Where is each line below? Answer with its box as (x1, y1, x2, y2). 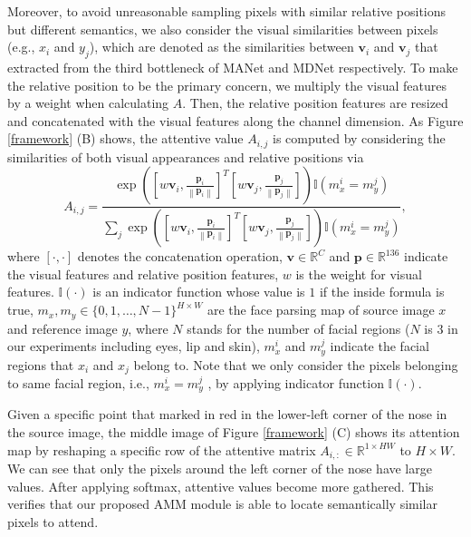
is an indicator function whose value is (92, 282, 305, 301)
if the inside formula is (319, 282, 445, 301)
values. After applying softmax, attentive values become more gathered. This (7, 476, 434, 495)
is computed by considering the (273, 129, 446, 148)
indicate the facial (330, 337, 429, 356)
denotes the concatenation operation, (77, 247, 283, 266)
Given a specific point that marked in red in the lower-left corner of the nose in (7, 405, 447, 424)
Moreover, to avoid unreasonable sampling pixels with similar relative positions (7, 2, 447, 20)
